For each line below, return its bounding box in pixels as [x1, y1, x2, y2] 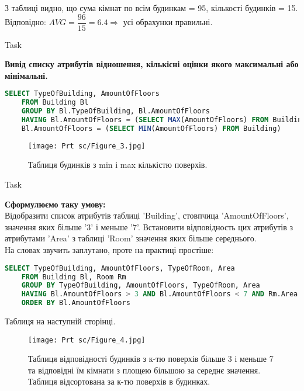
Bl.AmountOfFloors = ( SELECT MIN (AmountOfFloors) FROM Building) [21, 124, 281, 133]
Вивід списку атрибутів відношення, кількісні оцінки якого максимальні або [5, 58, 299, 70]
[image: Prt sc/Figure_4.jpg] [28, 335, 146, 344]
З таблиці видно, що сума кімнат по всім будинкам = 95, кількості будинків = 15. [5, 2, 298, 13]
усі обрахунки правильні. [123, 16, 213, 28]
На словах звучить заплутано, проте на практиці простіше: [5, 244, 214, 256]
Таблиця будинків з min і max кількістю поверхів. [28, 158, 208, 171]
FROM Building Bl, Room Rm [21, 272, 126, 281]
